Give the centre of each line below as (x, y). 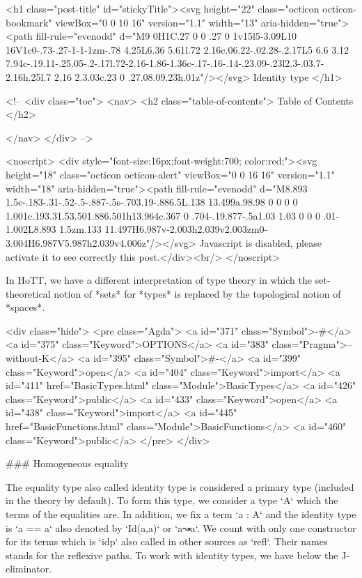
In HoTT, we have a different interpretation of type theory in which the (159, 280)
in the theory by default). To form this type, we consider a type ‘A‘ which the (172, 500)
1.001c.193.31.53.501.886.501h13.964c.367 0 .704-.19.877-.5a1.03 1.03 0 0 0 (163, 215)
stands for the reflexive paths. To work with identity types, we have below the (172, 555)
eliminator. (29, 569)
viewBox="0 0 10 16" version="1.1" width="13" (157, 22)
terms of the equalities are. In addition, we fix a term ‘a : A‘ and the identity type (181, 514)
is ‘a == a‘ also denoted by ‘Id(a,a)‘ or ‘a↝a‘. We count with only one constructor (181, 527)
